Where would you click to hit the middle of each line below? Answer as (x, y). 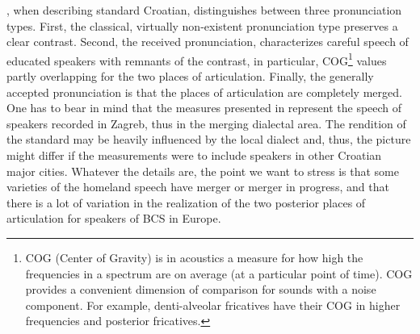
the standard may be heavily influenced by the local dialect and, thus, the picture (209, 139)
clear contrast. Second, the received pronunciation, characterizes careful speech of (208, 42)
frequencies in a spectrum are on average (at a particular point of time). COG (219, 273)
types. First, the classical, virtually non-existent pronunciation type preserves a (202, 25)
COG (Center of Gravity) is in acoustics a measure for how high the (194, 257)
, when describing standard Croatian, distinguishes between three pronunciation (204, 10)
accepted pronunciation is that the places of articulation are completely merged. (204, 92)
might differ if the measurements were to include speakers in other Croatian (194, 155)
